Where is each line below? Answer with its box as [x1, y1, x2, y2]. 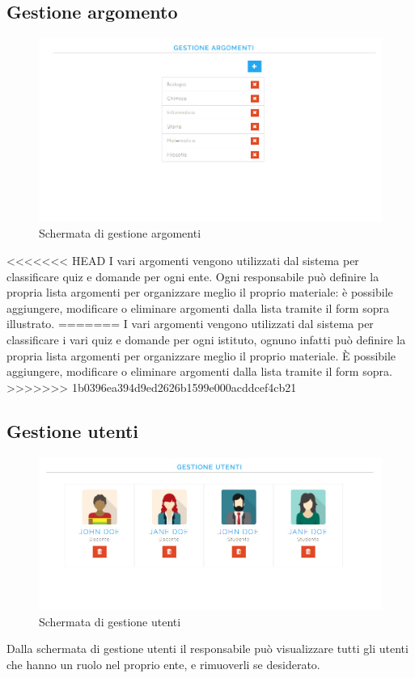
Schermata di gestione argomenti [39, 225, 201, 242]
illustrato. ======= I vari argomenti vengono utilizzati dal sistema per [6, 315, 374, 332]
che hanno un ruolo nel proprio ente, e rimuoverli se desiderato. [6, 655, 320, 672]
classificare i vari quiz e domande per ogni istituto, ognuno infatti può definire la [6, 331, 406, 348]
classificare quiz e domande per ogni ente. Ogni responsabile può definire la [6, 267, 379, 284]
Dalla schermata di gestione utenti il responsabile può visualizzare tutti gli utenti [6, 640, 409, 657]
